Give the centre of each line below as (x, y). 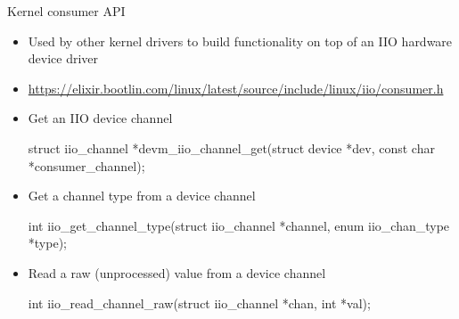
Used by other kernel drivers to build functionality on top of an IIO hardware (240, 41)
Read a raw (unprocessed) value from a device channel (177, 272)
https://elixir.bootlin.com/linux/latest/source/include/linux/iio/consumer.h (236, 88)
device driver (63, 58)
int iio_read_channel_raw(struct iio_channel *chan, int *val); (199, 303)
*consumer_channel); (86, 165)
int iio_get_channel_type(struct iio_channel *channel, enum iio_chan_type (239, 225)
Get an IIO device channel (100, 118)
